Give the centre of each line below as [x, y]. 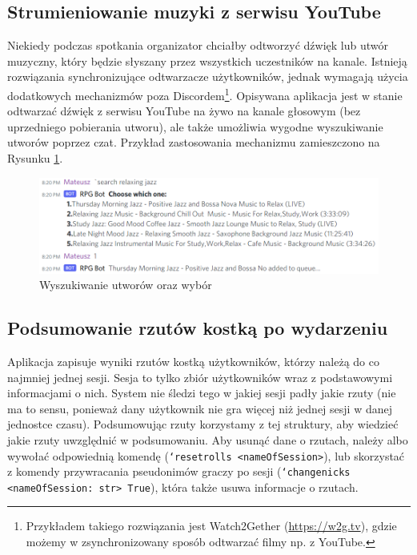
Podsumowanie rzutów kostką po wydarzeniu [198, 328]
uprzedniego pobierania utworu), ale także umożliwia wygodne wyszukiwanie [195, 126]
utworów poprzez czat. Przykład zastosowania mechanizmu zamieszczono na [194, 142]
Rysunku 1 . [35, 158]
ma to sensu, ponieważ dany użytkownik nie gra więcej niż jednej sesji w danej [200, 408]
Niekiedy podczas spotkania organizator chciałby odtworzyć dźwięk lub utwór [198, 45]
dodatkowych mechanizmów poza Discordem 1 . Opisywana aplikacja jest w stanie [205, 94]
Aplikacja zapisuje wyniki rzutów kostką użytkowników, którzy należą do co [193, 361]
